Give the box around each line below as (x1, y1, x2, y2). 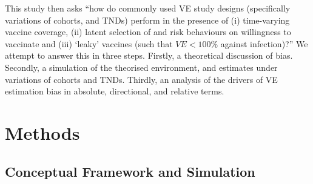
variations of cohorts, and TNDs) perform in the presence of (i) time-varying (5, 13, 290, 26)
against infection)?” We (220, 37, 308, 50)
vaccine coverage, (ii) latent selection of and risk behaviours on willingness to (5, 25, 291, 38)
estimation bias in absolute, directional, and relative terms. (5, 85, 224, 97)
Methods (5, 120, 80, 145)
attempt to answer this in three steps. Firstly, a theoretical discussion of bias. (5, 49, 293, 62)
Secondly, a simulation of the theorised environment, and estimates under (5, 61, 278, 73)
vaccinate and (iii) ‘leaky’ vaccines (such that (5, 37, 173, 50)
